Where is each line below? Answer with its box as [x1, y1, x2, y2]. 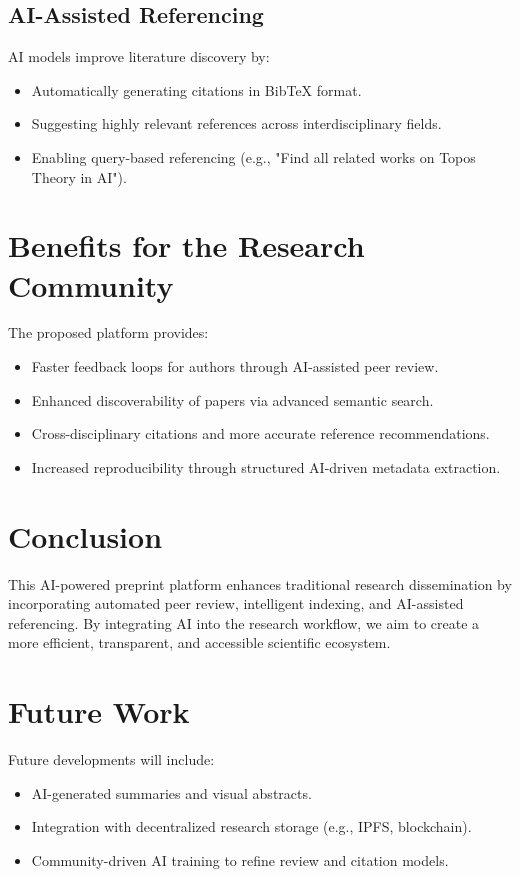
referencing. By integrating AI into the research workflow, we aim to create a [8, 612, 480, 633]
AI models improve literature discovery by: [8, 46, 270, 67]
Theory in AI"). [31, 166, 127, 187]
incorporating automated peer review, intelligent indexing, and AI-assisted [8, 593, 464, 614]
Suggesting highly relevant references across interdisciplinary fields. [31, 113, 442, 134]
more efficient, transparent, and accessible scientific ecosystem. [8, 632, 391, 653]
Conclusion [8, 515, 163, 556]
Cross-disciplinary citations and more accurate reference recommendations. [31, 423, 490, 444]
